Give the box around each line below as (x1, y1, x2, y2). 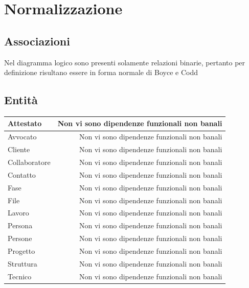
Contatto (8, 169, 36, 180)
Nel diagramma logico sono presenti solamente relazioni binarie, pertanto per (4, 57, 245, 67)
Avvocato (8, 131, 37, 142)
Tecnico (8, 271, 32, 281)
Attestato (8, 118, 42, 129)
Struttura (8, 258, 37, 269)
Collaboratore (8, 157, 51, 167)
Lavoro (8, 207, 29, 218)
